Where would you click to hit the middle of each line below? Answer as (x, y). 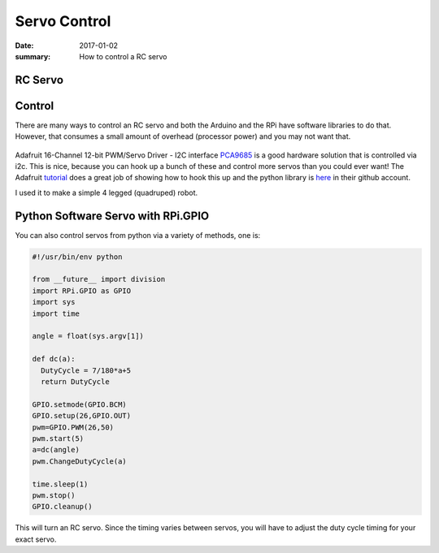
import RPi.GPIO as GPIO (82, 291)
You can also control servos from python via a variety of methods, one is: (138, 235)
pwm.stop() (54, 495)
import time (56, 313)
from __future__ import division (99, 279)
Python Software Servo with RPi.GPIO (112, 216)
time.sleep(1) (60, 484)
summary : (33, 56)
